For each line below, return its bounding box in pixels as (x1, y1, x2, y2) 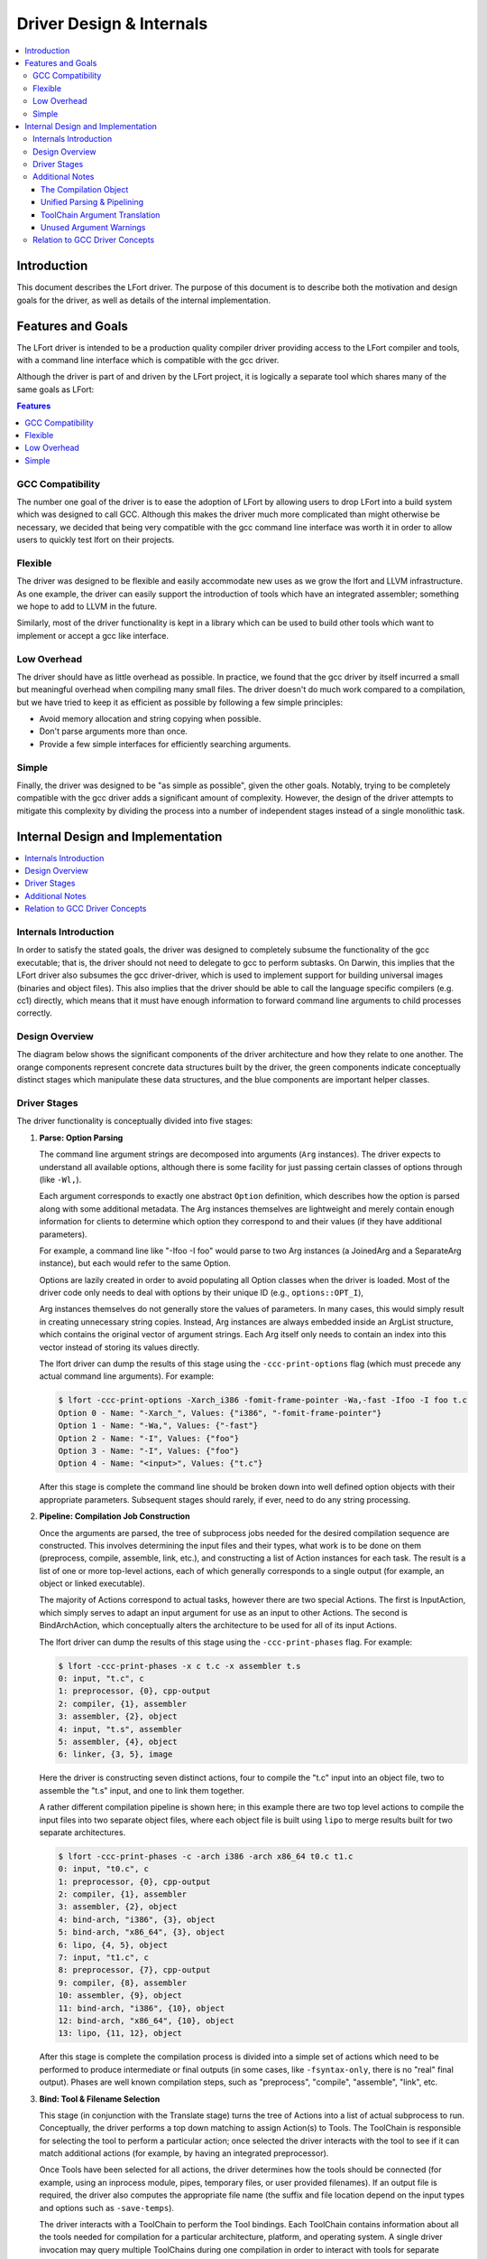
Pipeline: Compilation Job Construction (39, 1511, 190, 1522)
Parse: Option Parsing (39, 1132, 124, 1143)
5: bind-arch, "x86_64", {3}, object (58, 1927, 225, 1937)
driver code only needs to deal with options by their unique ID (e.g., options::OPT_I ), (39, 1288, 364, 1298)
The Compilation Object (41, 183, 129, 194)
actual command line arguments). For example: (39, 1371, 215, 1382)
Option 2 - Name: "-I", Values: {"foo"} (58, 1433, 239, 1443)
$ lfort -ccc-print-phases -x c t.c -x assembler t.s (58, 1661, 301, 1671)
